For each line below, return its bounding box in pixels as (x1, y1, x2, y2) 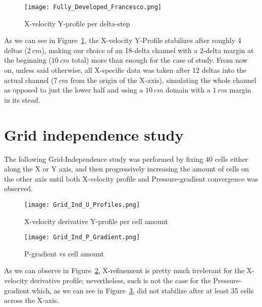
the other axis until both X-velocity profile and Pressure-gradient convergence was (4, 173, 258, 184)
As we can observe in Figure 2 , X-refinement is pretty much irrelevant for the (4, 265, 244, 276)
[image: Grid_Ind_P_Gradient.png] (24, 234, 140, 241)
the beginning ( (4, 55, 51, 65)
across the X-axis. (4, 295, 59, 305)
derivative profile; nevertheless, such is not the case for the (30, 275, 211, 285)
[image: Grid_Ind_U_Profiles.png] (24, 201, 140, 208)
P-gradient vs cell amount (24, 248, 104, 258)
